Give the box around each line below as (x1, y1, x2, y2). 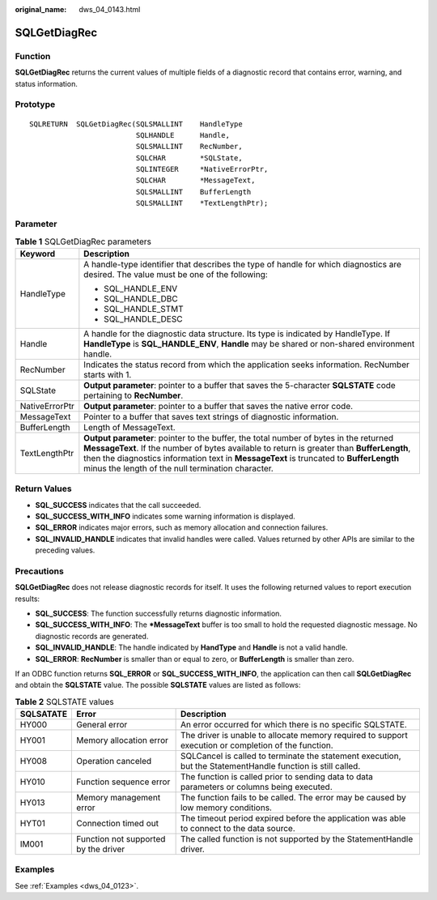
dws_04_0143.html (78, 5, 141, 14)
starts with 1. (83, 369, 132, 380)
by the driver (76, 843, 125, 855)
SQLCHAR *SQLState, (135, 153, 243, 162)
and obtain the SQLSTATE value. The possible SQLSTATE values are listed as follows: (15, 680, 301, 690)
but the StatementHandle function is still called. (180, 761, 361, 772)
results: (15, 594, 40, 604)
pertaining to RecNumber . (83, 390, 184, 401)
